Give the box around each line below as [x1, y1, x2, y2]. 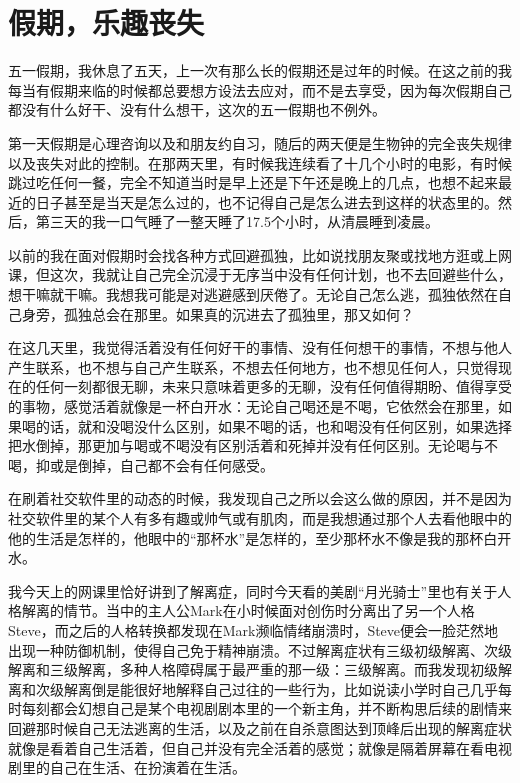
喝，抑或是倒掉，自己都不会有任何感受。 [8, 454, 274, 475]
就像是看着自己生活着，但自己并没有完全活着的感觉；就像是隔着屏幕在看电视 [8, 737, 512, 758]
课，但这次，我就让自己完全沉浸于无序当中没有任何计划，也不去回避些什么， [8, 264, 512, 285]
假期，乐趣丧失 [8, 2, 205, 43]
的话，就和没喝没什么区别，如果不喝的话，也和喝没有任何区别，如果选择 [35, 415, 512, 436]
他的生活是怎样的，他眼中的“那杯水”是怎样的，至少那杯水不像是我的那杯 [8, 527, 484, 548]
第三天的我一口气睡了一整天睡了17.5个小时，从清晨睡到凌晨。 [35, 211, 439, 232]
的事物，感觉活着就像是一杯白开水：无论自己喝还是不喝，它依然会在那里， [8, 396, 498, 417]
